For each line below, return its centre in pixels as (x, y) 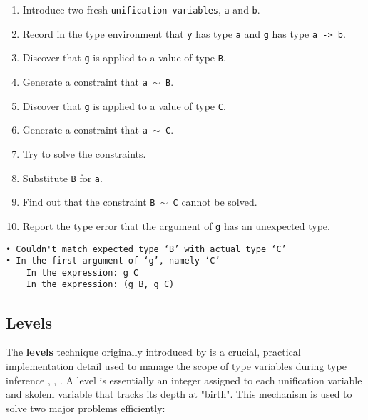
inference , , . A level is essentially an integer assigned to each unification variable (184, 380)
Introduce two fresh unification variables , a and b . (141, 9)
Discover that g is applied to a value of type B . (124, 57)
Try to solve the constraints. (84, 153)
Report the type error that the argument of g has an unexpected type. (176, 225)
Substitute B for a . (62, 177)
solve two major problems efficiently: (86, 407)
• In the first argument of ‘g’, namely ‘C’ (113, 261)
